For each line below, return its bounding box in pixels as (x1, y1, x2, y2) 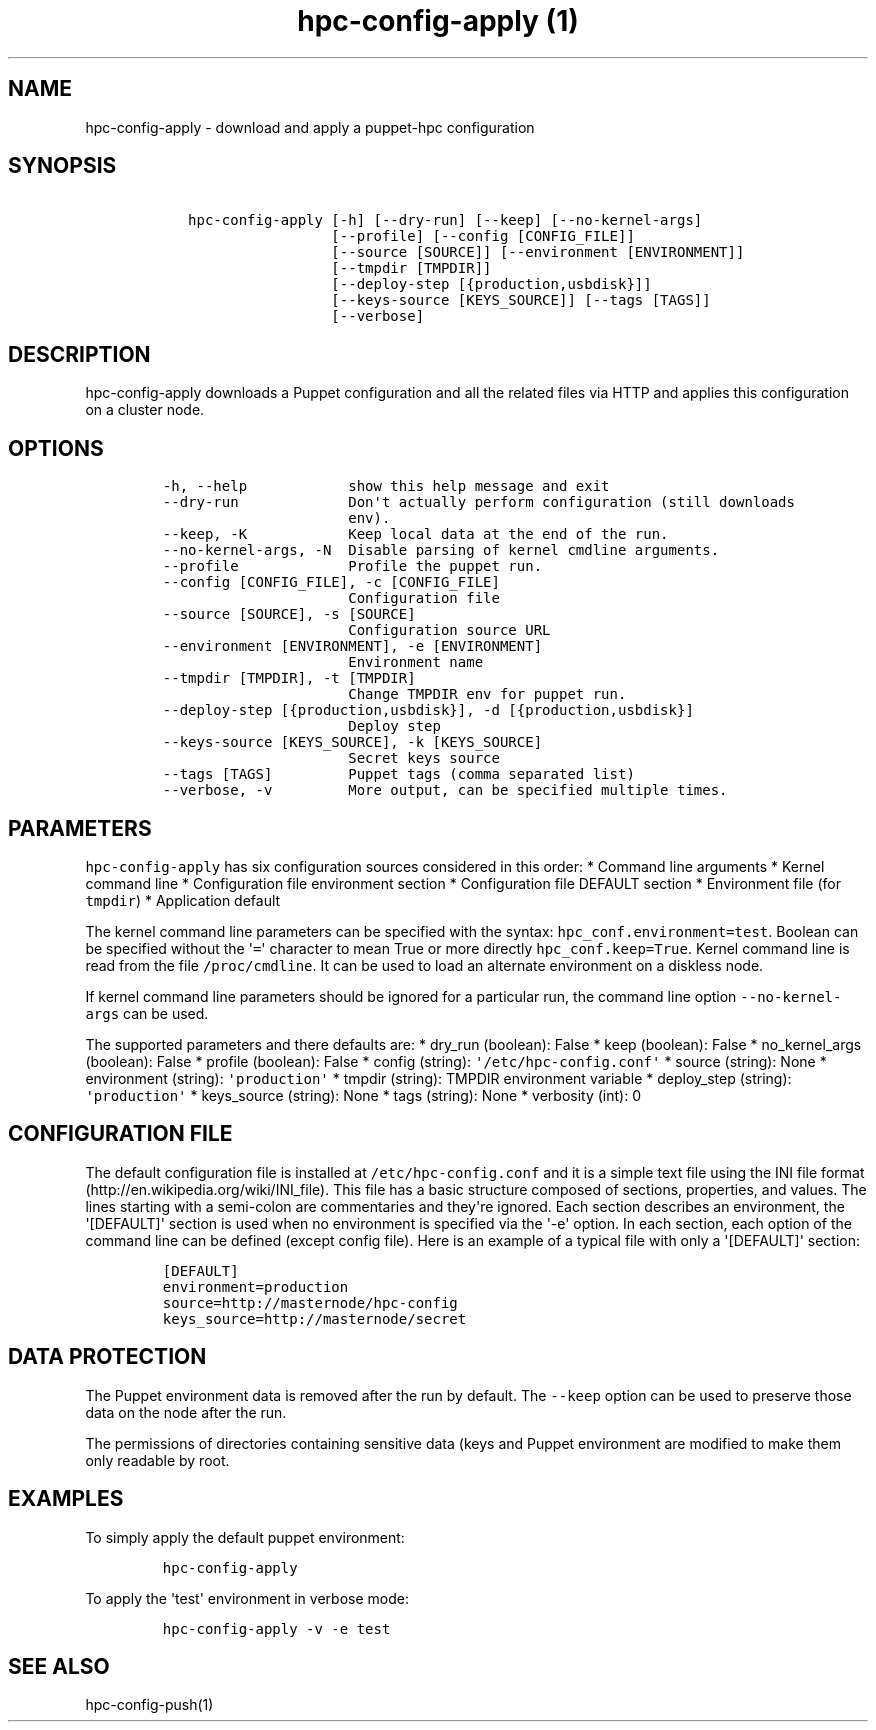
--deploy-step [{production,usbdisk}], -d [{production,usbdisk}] (162, 702, 694, 719)
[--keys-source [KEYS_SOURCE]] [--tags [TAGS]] (331, 292, 711, 309)
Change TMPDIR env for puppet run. (348, 686, 627, 703)
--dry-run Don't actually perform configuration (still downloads (162, 494, 795, 511)
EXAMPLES (8, 1486, 124, 1512)
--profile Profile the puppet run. (162, 558, 543, 575)
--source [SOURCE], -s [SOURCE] (162, 606, 416, 623)
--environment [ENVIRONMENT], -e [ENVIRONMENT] (162, 638, 543, 655)
